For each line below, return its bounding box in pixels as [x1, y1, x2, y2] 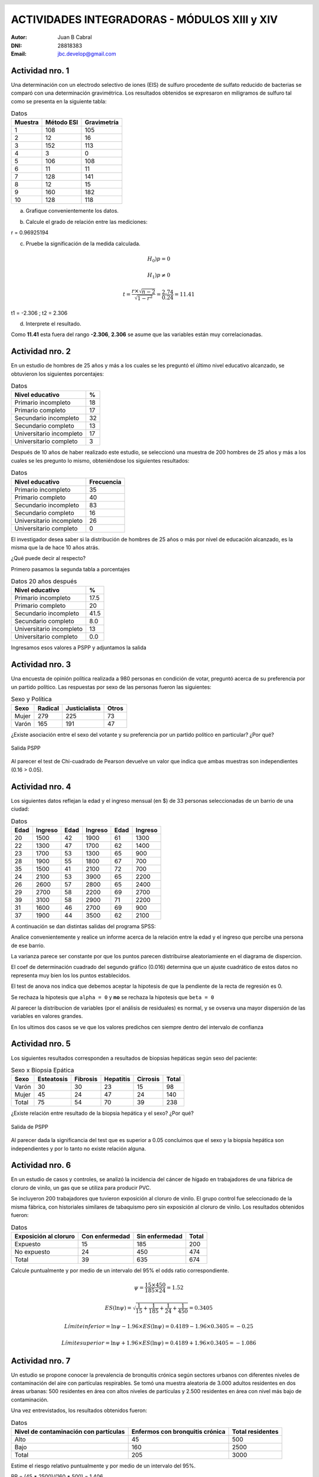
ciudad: [11, 805, 30, 812]
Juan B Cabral [57, 34, 92, 41]
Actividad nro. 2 [11, 346, 71, 357]
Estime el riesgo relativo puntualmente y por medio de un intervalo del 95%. [11, 1462, 196, 1469]
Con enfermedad [82, 1232, 130, 1240]
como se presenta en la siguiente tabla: [11, 97, 107, 105]
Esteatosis [37, 1075, 68, 1084]
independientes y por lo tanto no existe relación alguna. [11, 1145, 147, 1152]
